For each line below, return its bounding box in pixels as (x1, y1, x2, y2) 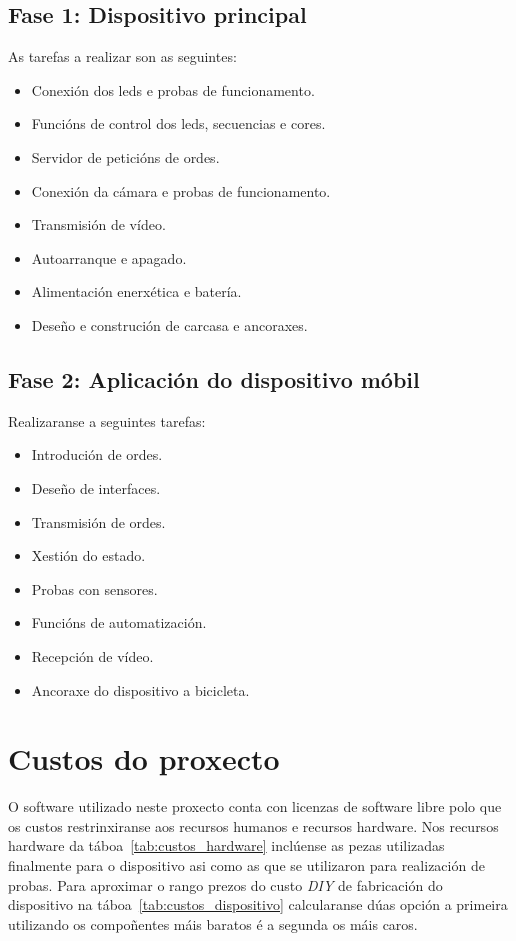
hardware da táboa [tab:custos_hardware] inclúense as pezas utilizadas (8, 835, 445, 856)
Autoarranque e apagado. (31, 247, 187, 268)
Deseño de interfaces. (31, 477, 161, 498)
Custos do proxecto (8, 738, 280, 779)
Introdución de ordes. (31, 444, 163, 465)
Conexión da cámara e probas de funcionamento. (31, 180, 331, 201)
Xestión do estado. (31, 545, 146, 566)
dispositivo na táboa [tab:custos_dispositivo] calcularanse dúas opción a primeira (8, 894, 508, 915)
